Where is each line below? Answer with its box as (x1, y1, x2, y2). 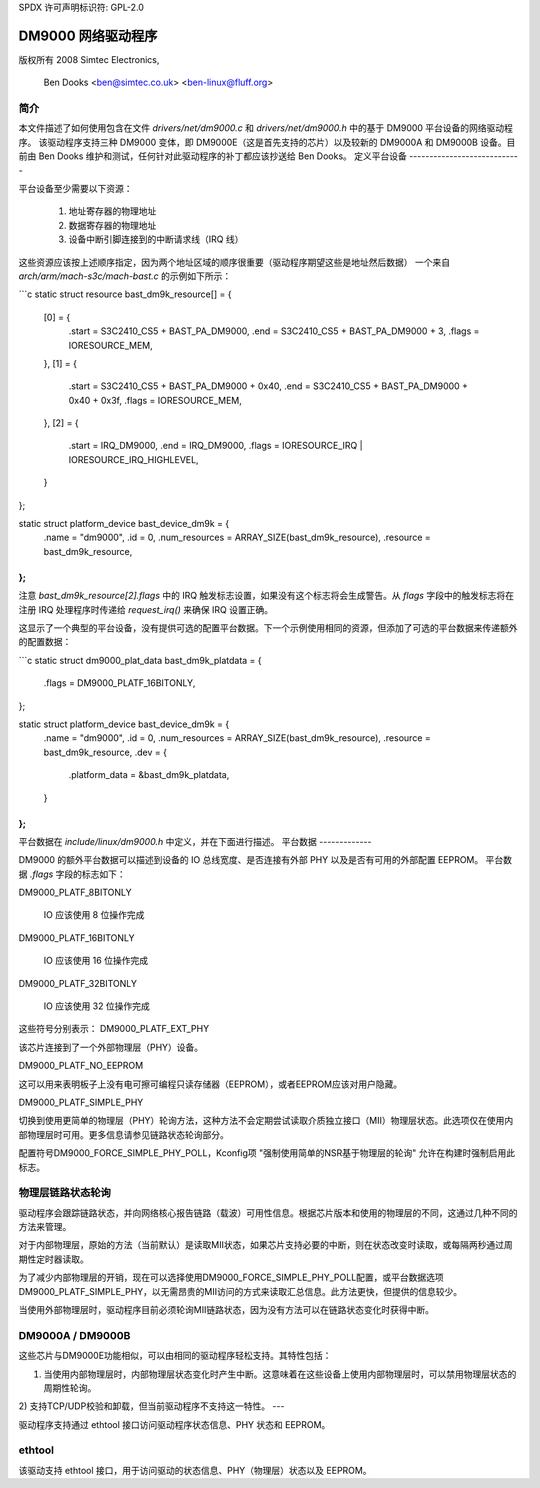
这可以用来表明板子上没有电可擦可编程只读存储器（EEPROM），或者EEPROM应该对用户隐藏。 (18, 1078, 403, 1090)
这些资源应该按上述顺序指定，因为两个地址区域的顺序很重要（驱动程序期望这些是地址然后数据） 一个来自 (18, 256, 450, 268)
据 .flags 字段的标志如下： (18, 868, 127, 880)
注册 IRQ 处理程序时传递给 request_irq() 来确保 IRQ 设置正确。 (18, 603, 274, 615)
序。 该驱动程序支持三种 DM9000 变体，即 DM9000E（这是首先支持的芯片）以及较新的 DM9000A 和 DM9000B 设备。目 (18, 136, 516, 148)
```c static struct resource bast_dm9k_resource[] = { (18, 288, 232, 300)
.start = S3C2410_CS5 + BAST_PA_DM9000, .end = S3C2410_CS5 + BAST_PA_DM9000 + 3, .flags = (68, 325, 480, 337)
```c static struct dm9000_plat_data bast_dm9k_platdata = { (18, 654, 262, 666)
